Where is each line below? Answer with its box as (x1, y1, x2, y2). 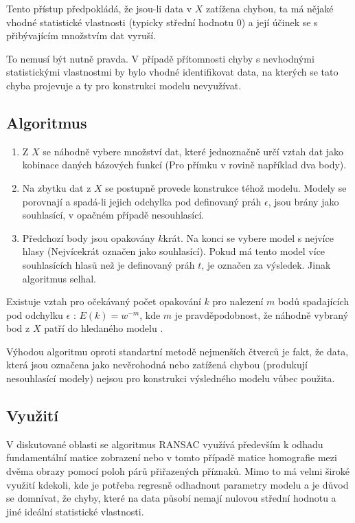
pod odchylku (6, 307, 63, 322)
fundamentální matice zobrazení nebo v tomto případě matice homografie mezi (6, 450, 337, 465)
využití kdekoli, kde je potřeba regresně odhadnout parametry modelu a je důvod (6, 477, 349, 491)
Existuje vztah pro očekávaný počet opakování (6, 294, 201, 309)
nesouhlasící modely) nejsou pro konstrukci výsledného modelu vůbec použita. (6, 371, 335, 386)
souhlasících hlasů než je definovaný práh (22, 257, 195, 271)
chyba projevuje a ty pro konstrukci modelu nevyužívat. (6, 78, 242, 92)
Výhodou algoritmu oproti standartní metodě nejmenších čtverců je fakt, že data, (6, 344, 349, 358)
